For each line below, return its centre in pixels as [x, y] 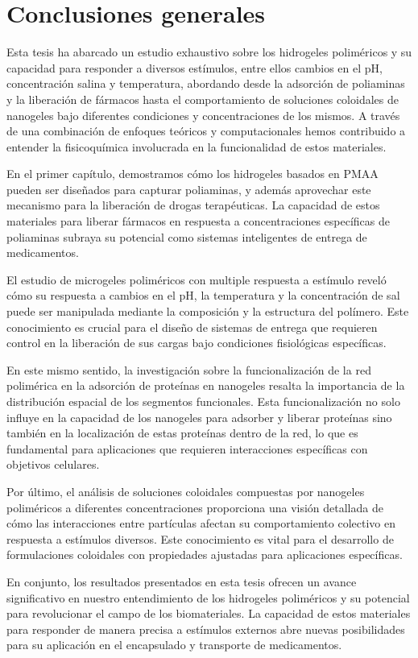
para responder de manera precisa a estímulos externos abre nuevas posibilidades [206, 629]
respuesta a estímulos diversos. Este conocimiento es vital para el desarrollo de [200, 538]
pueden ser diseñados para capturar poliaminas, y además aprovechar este [189, 189]
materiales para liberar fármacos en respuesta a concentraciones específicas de [198, 221]
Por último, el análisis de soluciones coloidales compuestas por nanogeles [186, 491]
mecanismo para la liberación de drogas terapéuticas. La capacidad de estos [193, 205]
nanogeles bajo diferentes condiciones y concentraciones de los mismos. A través [203, 115]
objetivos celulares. [53, 464]
